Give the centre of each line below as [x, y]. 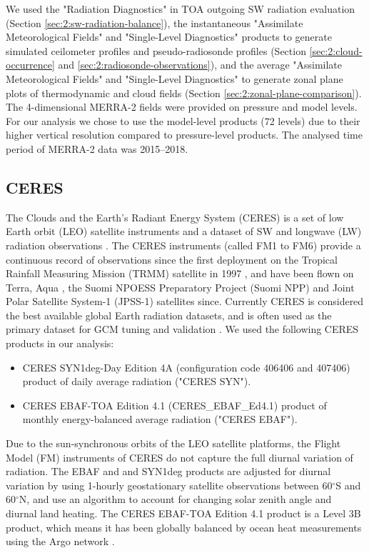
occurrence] [30, 65]
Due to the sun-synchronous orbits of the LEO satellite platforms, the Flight [173, 443]
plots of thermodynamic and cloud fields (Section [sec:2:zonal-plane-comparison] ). [184, 93]
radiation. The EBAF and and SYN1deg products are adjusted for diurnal [168, 471]
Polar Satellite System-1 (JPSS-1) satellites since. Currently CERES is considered [185, 301]
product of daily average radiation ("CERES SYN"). [137, 381]
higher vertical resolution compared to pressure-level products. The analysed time [184, 135]
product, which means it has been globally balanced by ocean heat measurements [184, 527]
